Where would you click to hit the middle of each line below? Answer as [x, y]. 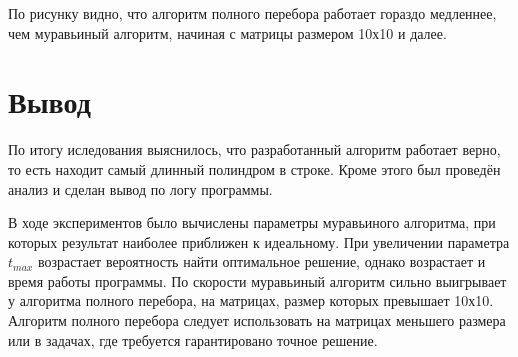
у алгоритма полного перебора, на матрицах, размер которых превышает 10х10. [251, 300]
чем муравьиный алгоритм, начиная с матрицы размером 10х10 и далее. [227, 32]
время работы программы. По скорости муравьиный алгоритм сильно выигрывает [257, 280]
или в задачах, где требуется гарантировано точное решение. [193, 339]
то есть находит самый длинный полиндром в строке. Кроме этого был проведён [254, 168]
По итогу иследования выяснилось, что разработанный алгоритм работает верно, [254, 149]
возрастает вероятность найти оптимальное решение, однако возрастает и [261, 261]
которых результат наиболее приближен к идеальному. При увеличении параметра [259, 241]
